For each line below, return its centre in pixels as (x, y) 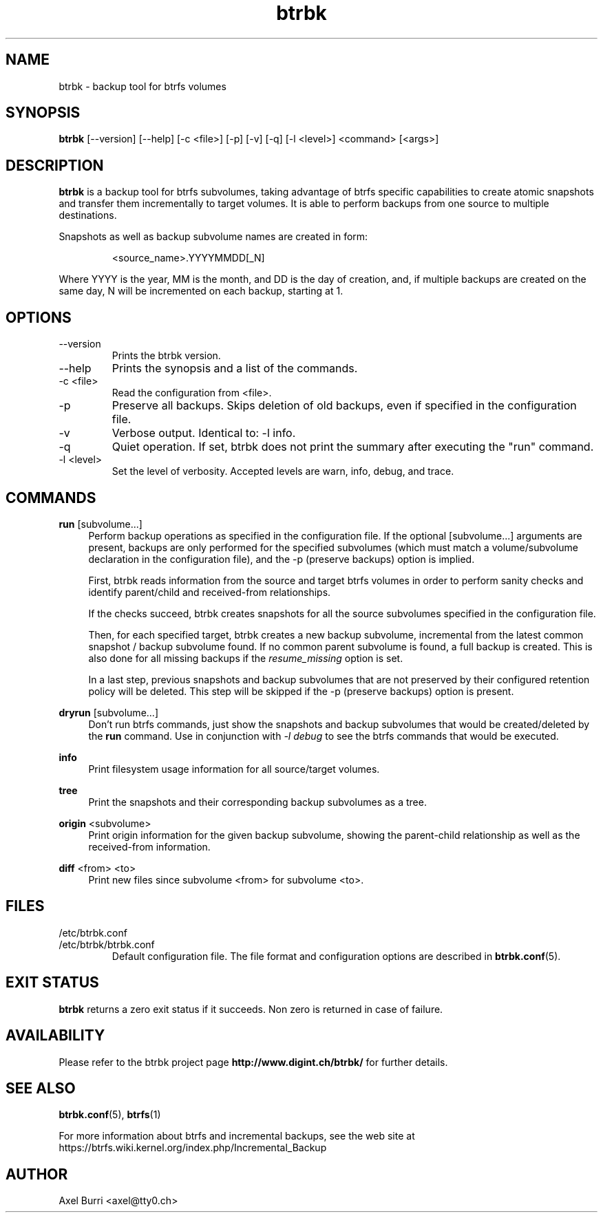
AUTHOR (37, 1174)
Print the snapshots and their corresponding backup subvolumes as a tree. (257, 802)
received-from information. (149, 846)
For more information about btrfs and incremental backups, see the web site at (237, 1136)
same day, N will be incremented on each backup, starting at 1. (201, 291)
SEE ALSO (41, 1088)
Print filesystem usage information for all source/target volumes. (234, 769)
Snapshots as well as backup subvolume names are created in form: (213, 237)
